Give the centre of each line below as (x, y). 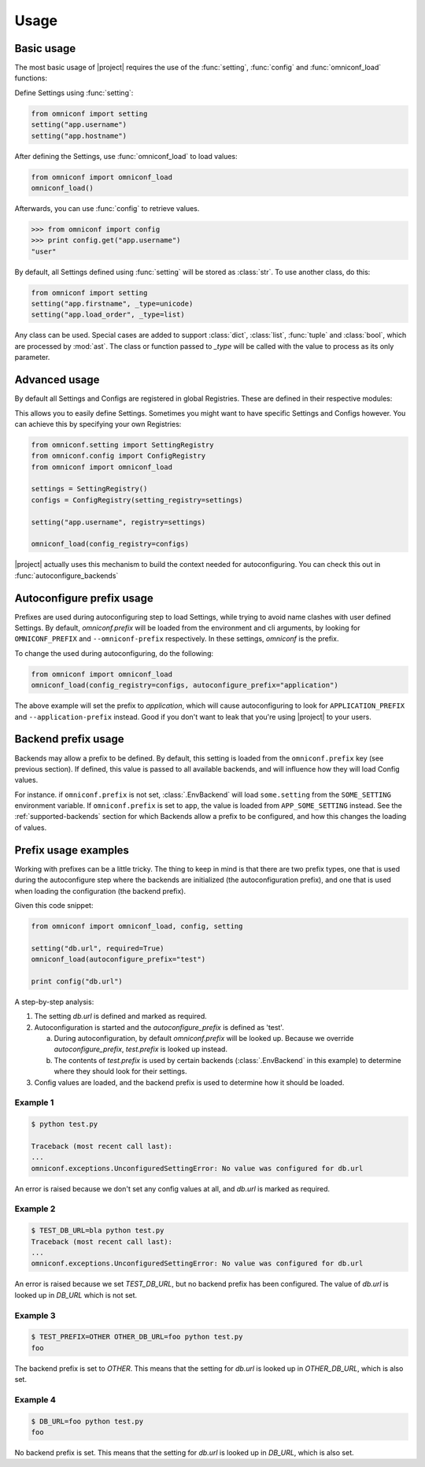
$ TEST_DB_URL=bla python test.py (98, 1231)
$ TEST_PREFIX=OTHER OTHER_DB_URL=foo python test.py (137, 1337)
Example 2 (35, 1209)
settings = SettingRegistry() (89, 489)
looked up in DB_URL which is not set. (76, 1295)
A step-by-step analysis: (54, 1002)
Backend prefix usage (69, 739)
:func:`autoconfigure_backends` (67, 576)
